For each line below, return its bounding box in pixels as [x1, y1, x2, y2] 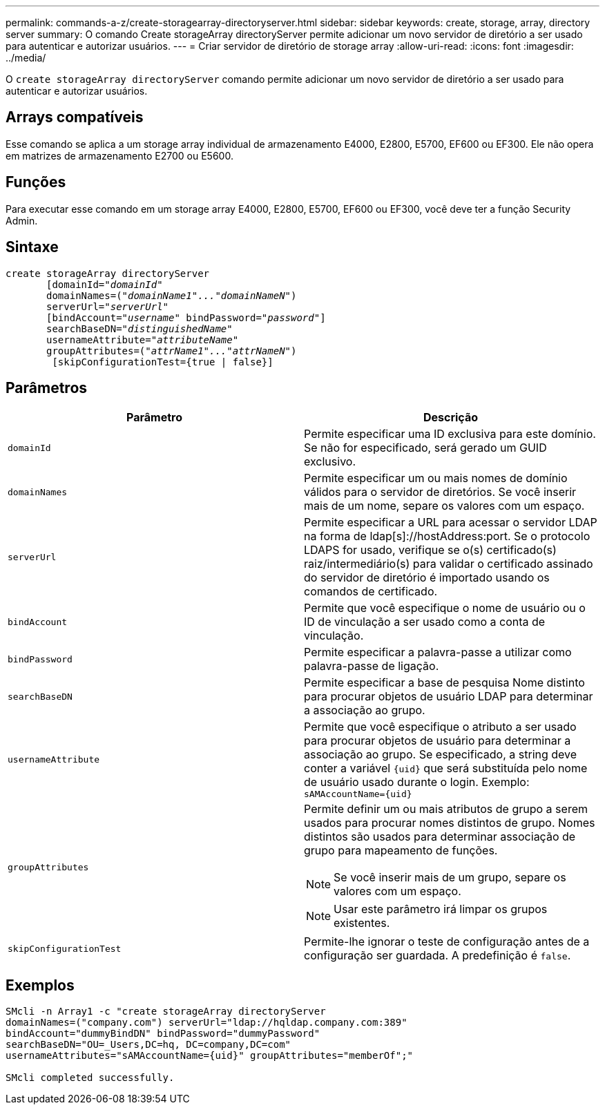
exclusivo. [304, 454, 356, 469]
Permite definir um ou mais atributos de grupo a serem [304, 802, 588, 816]
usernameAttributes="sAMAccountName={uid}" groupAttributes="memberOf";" [6, 1050, 414, 1062]
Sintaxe [6, 238, 59, 256]
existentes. [334, 916, 390, 930]
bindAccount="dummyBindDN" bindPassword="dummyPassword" [6, 1028, 320, 1040]
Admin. [6, 214, 38, 227]
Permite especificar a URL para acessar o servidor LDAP [304, 515, 597, 530]
